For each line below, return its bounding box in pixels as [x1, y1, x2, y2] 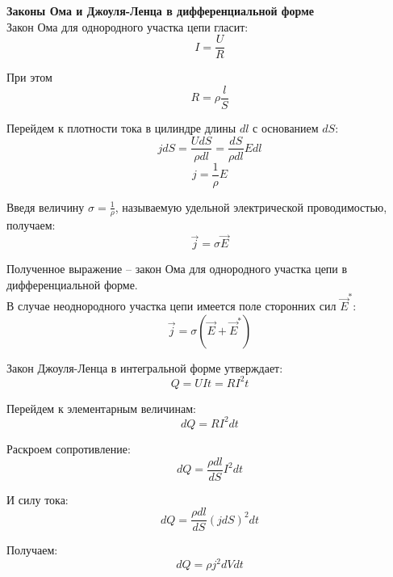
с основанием [253, 119, 319, 136]
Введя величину [6, 198, 85, 215]
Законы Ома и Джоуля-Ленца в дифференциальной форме [6, 2, 314, 19]
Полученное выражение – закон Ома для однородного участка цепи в [6, 260, 348, 277]
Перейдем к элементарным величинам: [6, 399, 197, 416]
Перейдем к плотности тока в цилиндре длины [6, 119, 236, 136]
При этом [6, 69, 52, 86]
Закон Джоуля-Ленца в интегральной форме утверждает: [6, 359, 283, 376]
